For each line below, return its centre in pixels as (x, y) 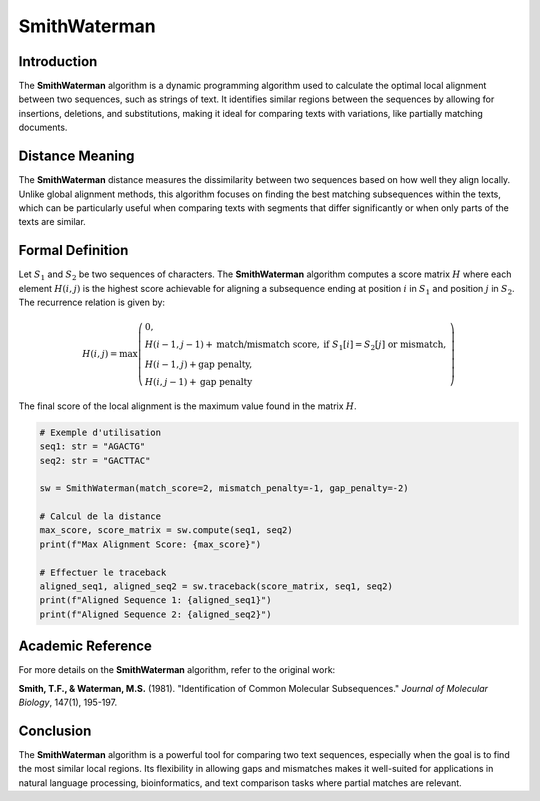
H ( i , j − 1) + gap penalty (198, 381)
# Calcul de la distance (100, 516)
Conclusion (55, 730)
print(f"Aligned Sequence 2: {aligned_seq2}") (155, 614)
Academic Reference (85, 646)
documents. (43, 127)
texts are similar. (52, 222)
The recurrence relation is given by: (91, 302)
